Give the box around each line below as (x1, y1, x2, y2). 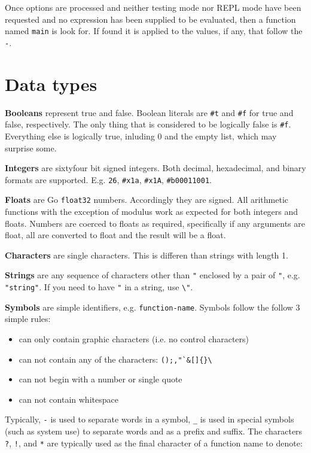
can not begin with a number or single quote (19, 373, 182, 385)
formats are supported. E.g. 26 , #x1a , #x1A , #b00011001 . (5, 173, 212, 186)
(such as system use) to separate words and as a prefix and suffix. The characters (5, 425, 303, 437)
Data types (5, 71, 97, 96)
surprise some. (5, 141, 57, 154)
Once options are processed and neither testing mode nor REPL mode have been (5, 1, 301, 13)
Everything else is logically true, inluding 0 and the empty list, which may (5, 129, 277, 142)
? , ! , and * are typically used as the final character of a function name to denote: (5, 436, 303, 449)
